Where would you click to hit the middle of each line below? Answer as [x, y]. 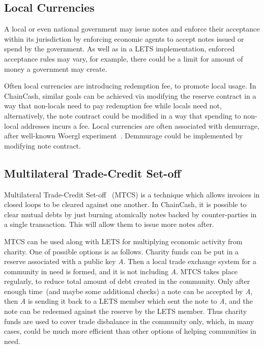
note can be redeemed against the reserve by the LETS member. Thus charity [126, 311]
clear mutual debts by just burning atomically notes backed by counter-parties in [130, 214]
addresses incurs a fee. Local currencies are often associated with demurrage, [140, 125]
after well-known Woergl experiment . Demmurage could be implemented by [124, 136]
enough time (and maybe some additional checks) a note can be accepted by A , [128, 291]
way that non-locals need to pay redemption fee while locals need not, [113, 106]
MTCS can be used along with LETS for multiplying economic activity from [123, 241]
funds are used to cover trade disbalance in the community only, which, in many [129, 321]
